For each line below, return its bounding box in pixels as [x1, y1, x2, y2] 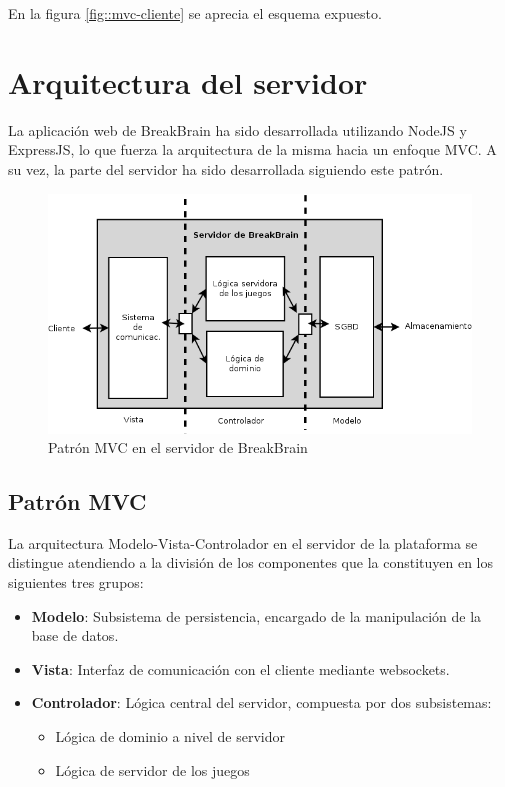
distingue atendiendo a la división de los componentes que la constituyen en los [8, 552, 494, 573]
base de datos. [31, 625, 119, 646]
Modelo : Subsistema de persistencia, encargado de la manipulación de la [31, 605, 482, 626]
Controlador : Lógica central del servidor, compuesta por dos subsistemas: [31, 692, 492, 713]
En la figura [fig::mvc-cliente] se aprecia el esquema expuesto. [8, 3, 382, 23]
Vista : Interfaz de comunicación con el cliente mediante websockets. [31, 658, 450, 679]
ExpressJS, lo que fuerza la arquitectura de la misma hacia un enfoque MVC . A [8, 139, 497, 160]
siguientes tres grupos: [8, 572, 144, 593]
